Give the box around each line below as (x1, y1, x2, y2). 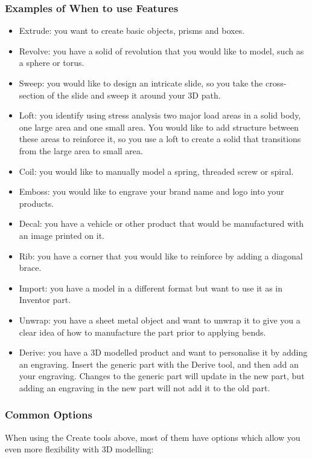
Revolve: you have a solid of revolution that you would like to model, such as (19, 44, 304, 57)
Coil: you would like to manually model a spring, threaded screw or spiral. (19, 164, 294, 177)
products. (19, 197, 54, 209)
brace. (19, 261, 42, 274)
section (19, 88, 45, 101)
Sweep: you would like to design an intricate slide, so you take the (19, 77, 263, 89)
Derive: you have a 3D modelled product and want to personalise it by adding (19, 346, 308, 359)
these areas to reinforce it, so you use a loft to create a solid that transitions (19, 132, 301, 145)
